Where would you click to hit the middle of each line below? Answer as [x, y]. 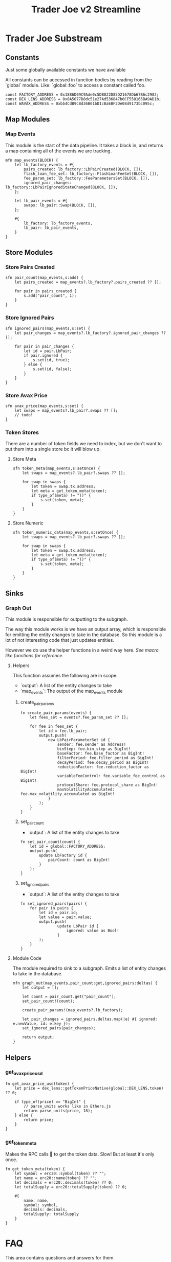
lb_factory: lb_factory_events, [58, 223]
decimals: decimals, [46, 1210]
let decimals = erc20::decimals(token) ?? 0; [64, 1182]
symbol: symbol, [41, 1205]
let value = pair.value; [65, 917]
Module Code [27, 958]
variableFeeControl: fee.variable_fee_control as [111, 776]
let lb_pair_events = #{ [41, 201]
